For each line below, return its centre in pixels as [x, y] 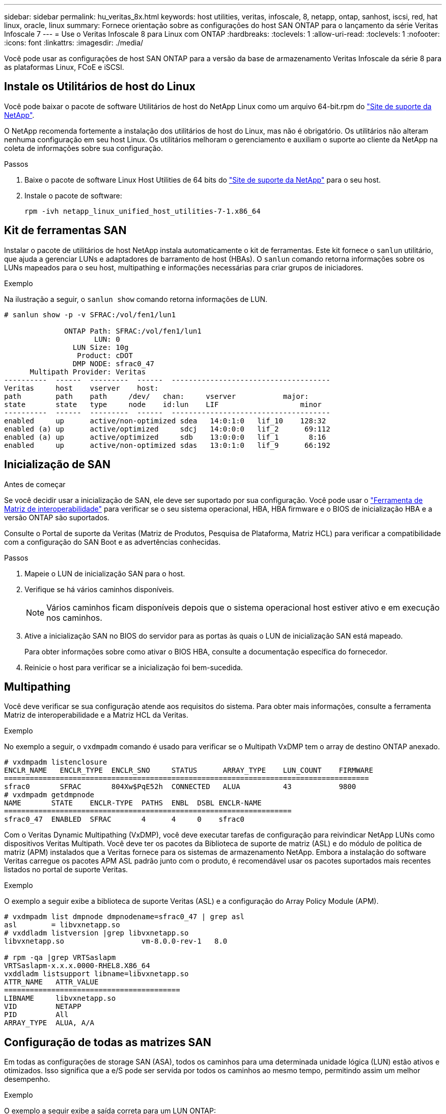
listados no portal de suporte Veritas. [66, 870]
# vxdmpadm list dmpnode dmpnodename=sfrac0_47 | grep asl [124, 917]
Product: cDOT [105, 355]
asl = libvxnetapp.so [62, 925]
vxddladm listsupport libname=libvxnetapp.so [96, 974]
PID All [36, 1015]
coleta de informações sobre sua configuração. [84, 148]
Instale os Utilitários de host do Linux [100, 87]
